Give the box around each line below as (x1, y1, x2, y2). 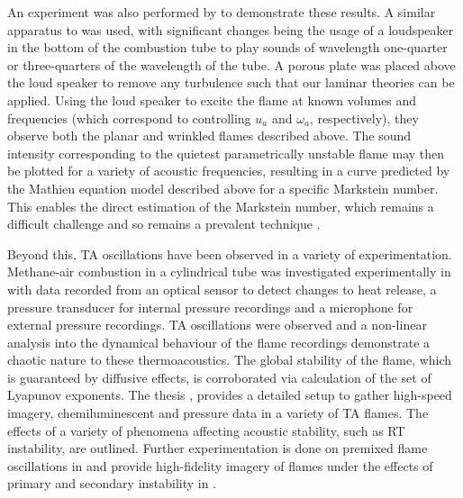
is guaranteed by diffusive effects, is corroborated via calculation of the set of (7, 367, 431, 386)
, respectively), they (309, 108, 419, 127)
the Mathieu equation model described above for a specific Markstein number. (7, 178, 439, 197)
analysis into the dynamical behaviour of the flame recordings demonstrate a (7, 332, 431, 351)
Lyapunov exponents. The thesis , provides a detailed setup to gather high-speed (7, 385, 452, 404)
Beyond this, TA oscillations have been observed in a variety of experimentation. (7, 244, 452, 263)
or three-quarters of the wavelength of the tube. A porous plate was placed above (7, 55, 456, 74)
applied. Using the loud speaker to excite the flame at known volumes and (7, 90, 417, 109)
